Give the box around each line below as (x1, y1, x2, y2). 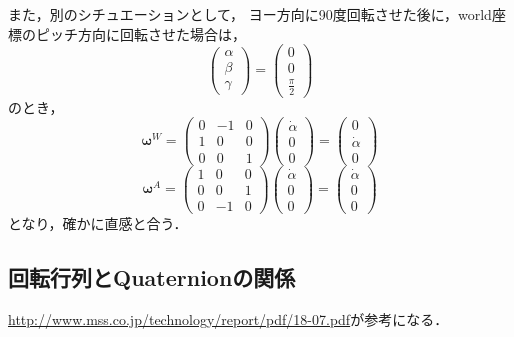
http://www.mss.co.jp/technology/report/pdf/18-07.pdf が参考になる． (8, 308, 449, 329)
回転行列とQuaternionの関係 (8, 262, 296, 293)
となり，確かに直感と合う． (8, 213, 188, 234)
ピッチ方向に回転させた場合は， (35, 23, 246, 44)
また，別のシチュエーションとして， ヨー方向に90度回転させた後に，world (8, 4, 492, 24)
